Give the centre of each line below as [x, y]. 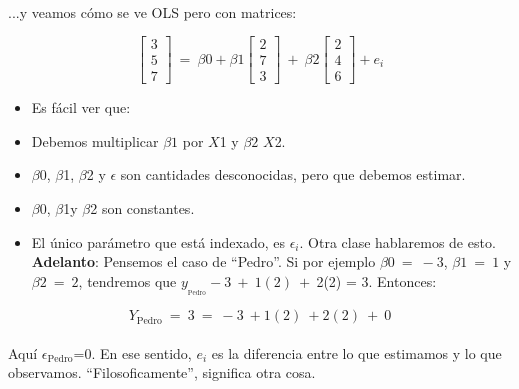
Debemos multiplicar [95, 140]
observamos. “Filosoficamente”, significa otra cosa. [162, 372]
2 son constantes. [142, 208]
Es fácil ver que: [81, 107]
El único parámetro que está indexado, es [158, 241]
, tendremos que [127, 280]
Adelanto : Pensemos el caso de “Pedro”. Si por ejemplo [203, 261]
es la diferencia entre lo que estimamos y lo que [356, 352]
